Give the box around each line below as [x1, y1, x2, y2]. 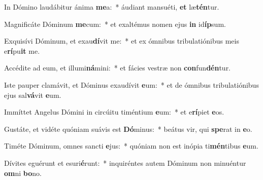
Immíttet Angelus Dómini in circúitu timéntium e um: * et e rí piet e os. [4, 106, 224, 117]
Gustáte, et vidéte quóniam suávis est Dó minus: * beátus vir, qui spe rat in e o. [4, 123, 252, 134]
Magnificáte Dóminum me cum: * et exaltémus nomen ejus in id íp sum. [4, 18, 226, 29]
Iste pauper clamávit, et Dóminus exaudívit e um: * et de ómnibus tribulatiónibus [4, 79, 259, 90]
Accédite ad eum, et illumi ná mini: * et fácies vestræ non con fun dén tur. [4, 62, 231, 73]
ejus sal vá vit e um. [4, 89, 61, 100]
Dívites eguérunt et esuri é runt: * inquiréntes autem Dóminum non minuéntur [4, 157, 246, 168]
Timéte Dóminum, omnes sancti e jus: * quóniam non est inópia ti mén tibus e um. [4, 140, 258, 151]
